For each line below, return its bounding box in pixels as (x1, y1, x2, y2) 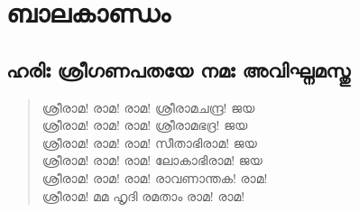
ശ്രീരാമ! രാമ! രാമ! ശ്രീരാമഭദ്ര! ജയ (41, 115, 248, 134)
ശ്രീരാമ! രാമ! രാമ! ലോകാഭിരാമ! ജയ (41, 151, 262, 170)
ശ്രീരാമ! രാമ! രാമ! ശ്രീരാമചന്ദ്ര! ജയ (41, 97, 255, 116)
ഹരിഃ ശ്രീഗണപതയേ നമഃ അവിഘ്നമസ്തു (6, 55, 351, 83)
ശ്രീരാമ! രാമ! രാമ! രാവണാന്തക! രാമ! (41, 168, 268, 187)
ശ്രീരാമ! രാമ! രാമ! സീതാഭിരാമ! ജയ (41, 133, 257, 152)
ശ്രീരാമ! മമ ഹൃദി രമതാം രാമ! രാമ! (41, 186, 245, 205)
